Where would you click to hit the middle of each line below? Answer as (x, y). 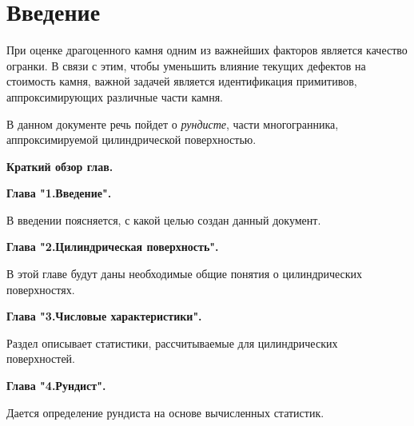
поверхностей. (41, 358)
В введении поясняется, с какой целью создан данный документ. (164, 219)
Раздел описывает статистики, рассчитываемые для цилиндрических (172, 342)
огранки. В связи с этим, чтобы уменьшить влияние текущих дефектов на (186, 65)
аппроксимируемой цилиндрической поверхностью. (131, 139)
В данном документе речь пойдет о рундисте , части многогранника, (173, 123)
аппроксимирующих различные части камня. (115, 96)
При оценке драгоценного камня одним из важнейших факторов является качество (207, 50)
